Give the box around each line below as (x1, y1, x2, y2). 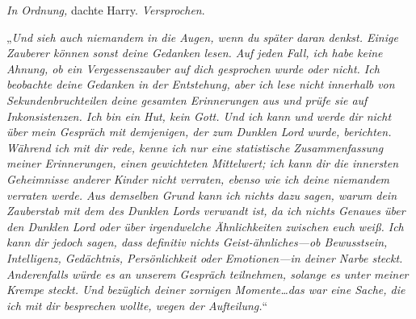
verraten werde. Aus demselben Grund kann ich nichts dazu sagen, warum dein (6, 186, 397, 203)
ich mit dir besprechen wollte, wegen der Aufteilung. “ (6, 296, 268, 313)
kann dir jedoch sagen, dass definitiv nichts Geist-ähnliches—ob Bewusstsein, (6, 234, 388, 251)
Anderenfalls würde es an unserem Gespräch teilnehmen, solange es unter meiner (6, 265, 409, 282)
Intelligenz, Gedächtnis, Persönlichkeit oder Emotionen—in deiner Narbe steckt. (6, 249, 403, 266)
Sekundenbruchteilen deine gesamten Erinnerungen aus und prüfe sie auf (6, 91, 368, 108)
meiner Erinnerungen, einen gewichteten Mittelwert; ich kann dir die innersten (6, 155, 399, 172)
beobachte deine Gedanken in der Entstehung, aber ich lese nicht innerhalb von (6, 76, 395, 93)
